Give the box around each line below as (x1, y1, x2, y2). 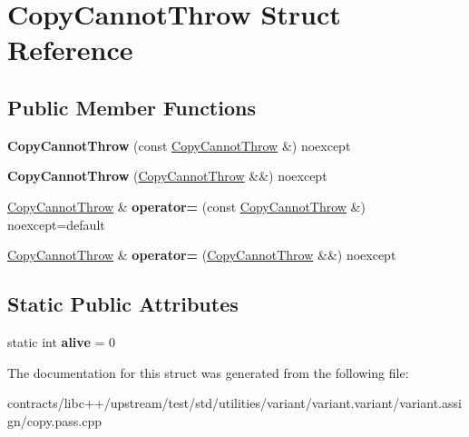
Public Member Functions (7, 93, 256, 121)
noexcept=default (7, 214, 105, 233)
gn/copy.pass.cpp (7, 411, 103, 430)
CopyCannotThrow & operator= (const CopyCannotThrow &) (7, 196, 366, 215)
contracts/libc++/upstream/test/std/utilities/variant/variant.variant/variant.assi (7, 393, 462, 412)
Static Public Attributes (7, 290, 239, 318)
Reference (7, 31, 133, 68)
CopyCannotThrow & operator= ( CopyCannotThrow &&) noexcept (7, 245, 396, 264)
